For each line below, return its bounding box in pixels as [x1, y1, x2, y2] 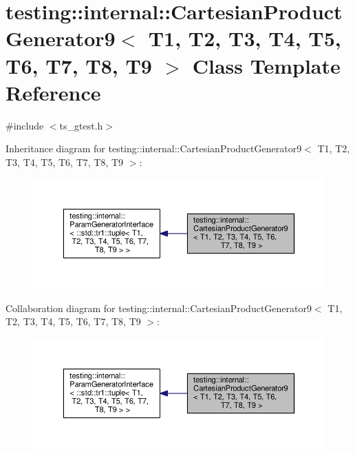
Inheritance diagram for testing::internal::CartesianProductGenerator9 [6, 141, 302, 156]
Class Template [192, 51, 341, 79]
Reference [6, 78, 101, 106]
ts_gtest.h [59, 118, 103, 132]
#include [6, 118, 44, 132]
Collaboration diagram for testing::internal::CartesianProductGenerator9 [6, 300, 312, 315]
